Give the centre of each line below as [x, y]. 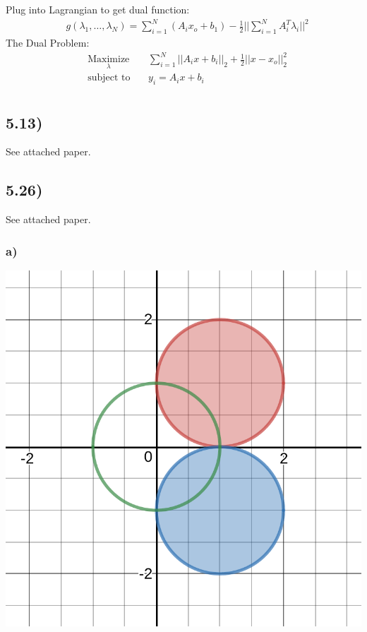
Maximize [109, 60]
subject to [109, 78]
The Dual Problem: [48, 42]
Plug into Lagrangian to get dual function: [98, 9]
